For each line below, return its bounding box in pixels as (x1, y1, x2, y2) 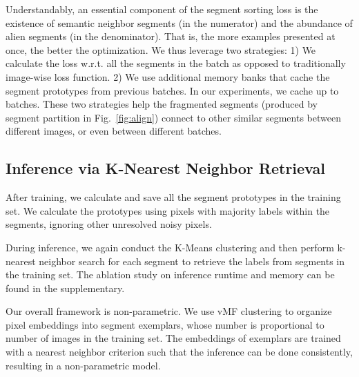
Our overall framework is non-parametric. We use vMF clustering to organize (6, 304, 332, 318)
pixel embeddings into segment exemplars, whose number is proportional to (6, 317, 324, 331)
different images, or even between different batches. (6, 124, 222, 138)
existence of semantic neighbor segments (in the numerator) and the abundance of (6, 15, 353, 30)
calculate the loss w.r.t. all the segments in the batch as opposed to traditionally (6, 56, 346, 70)
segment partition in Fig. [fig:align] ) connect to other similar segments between (6, 110, 341, 124)
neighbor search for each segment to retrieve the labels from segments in (39, 253, 345, 268)
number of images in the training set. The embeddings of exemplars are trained (6, 331, 341, 345)
